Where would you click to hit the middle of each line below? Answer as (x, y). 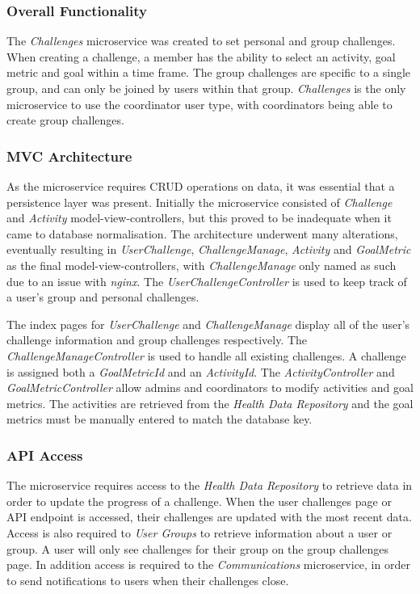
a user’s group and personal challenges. (103, 297)
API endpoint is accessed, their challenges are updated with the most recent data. (209, 517)
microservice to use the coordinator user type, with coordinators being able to (199, 104)
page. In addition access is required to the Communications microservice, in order (208, 565)
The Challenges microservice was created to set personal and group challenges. (201, 41)
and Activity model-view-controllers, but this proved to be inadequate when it (199, 218)
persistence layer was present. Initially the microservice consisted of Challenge (199, 202)
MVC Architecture (69, 156)
